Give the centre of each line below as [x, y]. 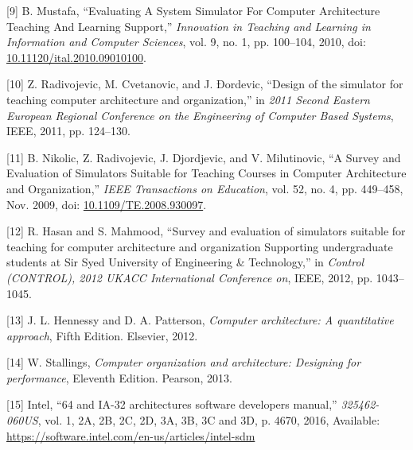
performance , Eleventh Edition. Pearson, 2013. [119, 377]
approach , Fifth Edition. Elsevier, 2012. [102, 335]
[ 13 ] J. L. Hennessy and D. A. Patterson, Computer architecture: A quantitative [200, 320]
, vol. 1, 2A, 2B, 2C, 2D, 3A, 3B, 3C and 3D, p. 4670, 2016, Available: [209, 420]
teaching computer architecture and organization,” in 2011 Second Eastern [188, 99]
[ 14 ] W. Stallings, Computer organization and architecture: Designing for [184, 362]
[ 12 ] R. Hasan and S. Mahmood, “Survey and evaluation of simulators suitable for [206, 231]
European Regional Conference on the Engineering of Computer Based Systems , [200, 115]
